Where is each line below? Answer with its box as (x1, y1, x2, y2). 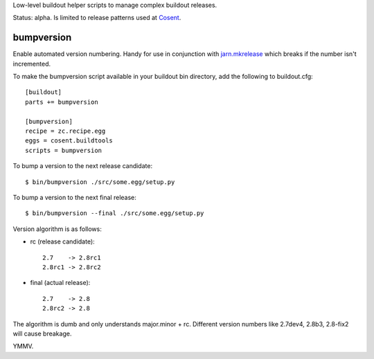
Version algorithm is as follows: (12, 225, 102, 233)
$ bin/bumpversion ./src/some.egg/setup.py (25, 178, 175, 186)
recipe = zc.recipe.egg (25, 127, 106, 135)
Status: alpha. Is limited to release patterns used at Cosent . (12, 14, 181, 22)
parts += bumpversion (25, 98, 98, 106)
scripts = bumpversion (25, 146, 103, 154)
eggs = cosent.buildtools (25, 137, 114, 145)
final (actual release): (30, 279, 91, 287)
